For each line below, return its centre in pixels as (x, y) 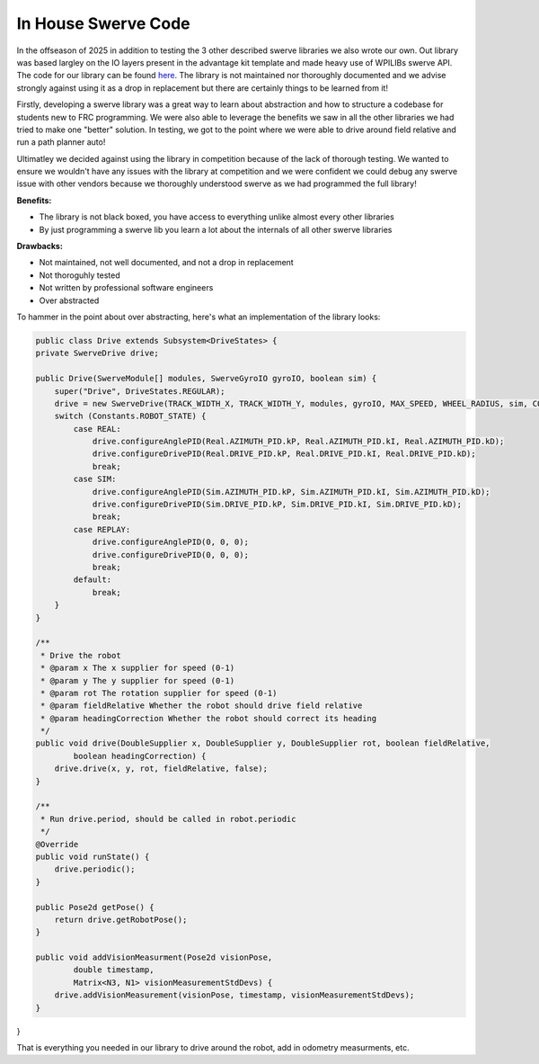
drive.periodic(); (95, 869)
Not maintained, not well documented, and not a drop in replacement (166, 263)
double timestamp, (114, 970)
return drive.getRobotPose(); (121, 919)
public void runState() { (93, 856)
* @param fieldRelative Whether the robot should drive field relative (202, 706)
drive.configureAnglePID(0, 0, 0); (170, 542)
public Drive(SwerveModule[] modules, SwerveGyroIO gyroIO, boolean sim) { (206, 379)
